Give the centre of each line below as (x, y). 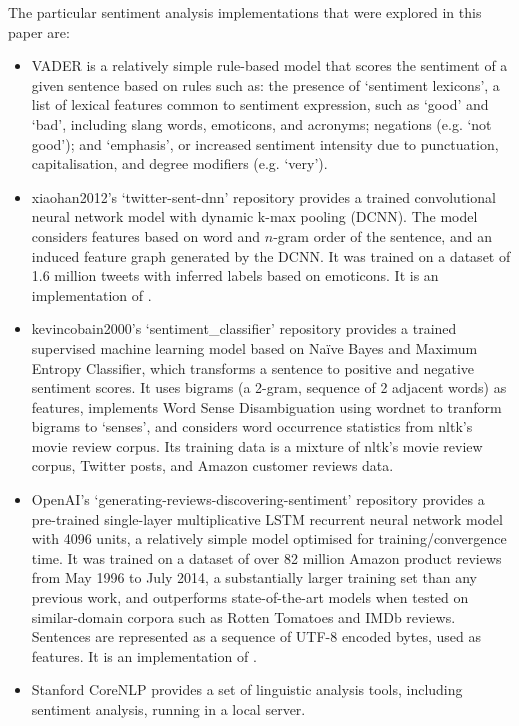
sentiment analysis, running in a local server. (168, 709)
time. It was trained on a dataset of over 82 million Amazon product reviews (266, 557)
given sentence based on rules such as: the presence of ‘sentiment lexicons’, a (265, 84)
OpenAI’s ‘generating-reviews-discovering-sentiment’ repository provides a (258, 499)
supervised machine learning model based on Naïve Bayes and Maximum (254, 347)
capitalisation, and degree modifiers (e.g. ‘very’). (179, 163)
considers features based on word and (146, 235)
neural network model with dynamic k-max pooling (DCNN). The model (254, 216)
